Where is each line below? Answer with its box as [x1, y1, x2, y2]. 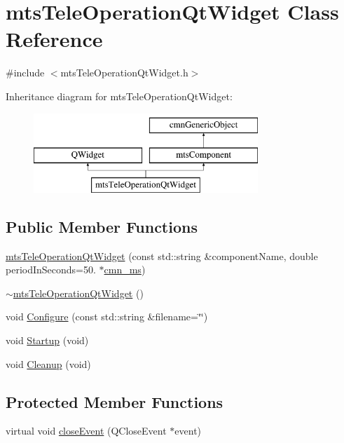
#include [6, 65, 45, 80]
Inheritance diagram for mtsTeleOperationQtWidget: [6, 88, 233, 103]
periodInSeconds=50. [6, 262, 96, 277]
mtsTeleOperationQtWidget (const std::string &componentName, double [6, 248, 318, 263]
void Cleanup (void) [6, 356, 91, 371]
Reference [6, 25, 103, 53]
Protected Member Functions [6, 390, 223, 412]
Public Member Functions [6, 215, 198, 237]
